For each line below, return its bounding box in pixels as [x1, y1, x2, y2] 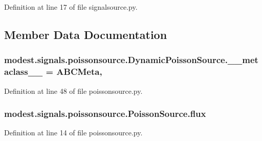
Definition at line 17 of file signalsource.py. [4, 2, 138, 12]
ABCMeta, [56, 65, 102, 78]
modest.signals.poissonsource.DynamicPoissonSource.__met [4, 53, 258, 66]
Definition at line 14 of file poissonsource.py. [4, 127, 143, 138]
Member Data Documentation [4, 26, 167, 42]
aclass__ [4, 65, 43, 78]
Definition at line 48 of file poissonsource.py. [4, 85, 143, 96]
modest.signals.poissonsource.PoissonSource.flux [4, 107, 206, 120]
